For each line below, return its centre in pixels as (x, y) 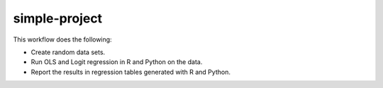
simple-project (58, 18)
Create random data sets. (68, 52)
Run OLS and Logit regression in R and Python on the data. (117, 62)
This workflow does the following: (63, 39)
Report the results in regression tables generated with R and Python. (131, 72)
